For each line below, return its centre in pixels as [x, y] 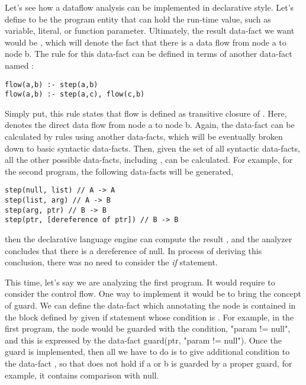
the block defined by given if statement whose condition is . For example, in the [149, 317]
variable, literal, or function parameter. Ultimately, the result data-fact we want [150, 31]
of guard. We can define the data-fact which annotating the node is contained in [150, 305]
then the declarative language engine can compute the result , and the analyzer [149, 239]
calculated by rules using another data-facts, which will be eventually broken [144, 137]
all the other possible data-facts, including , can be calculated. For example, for [149, 160]
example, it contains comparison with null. [82, 375]
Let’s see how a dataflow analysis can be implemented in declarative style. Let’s [149, 7]
